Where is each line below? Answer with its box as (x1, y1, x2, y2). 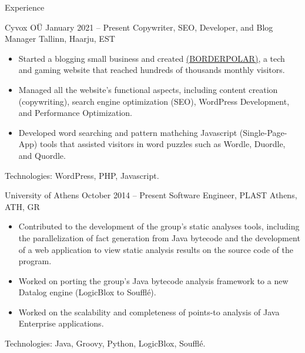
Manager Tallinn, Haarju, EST (5, 32, 115, 45)
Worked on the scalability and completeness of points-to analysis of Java (18, 305, 280, 318)
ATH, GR (5, 200, 40, 212)
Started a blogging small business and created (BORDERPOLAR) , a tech (18, 52, 285, 64)
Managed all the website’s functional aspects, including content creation (18, 83, 278, 95)
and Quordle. (18, 149, 66, 161)
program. (18, 255, 52, 267)
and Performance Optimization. (18, 106, 132, 119)
